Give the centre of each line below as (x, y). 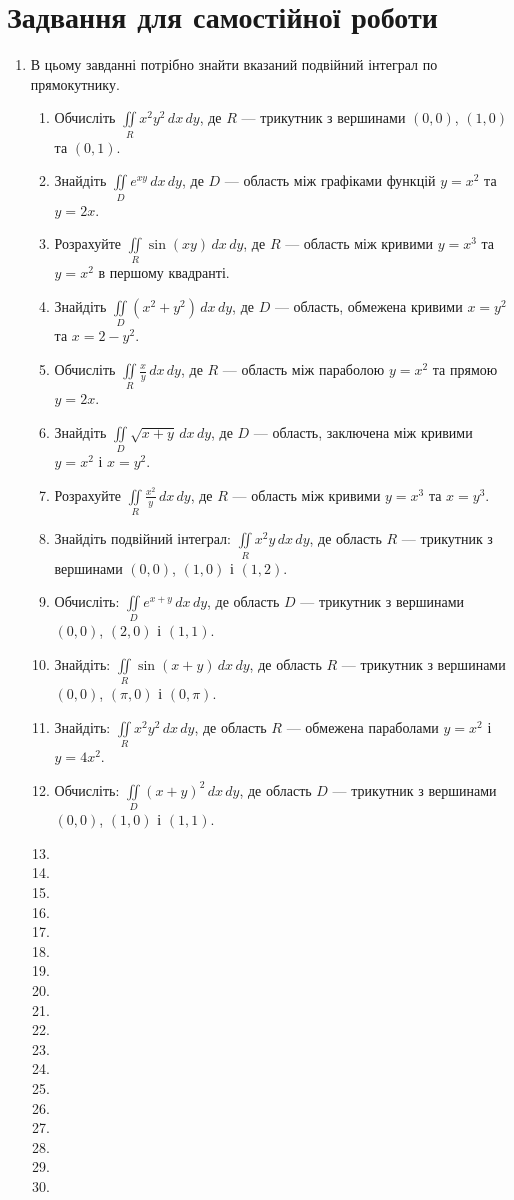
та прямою (465, 369)
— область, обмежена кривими (368, 306)
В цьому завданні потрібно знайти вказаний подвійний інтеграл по (234, 64)
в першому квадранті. (164, 272)
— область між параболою (303, 369)
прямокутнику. (75, 83)
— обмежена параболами (362, 726)
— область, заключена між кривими (363, 431)
